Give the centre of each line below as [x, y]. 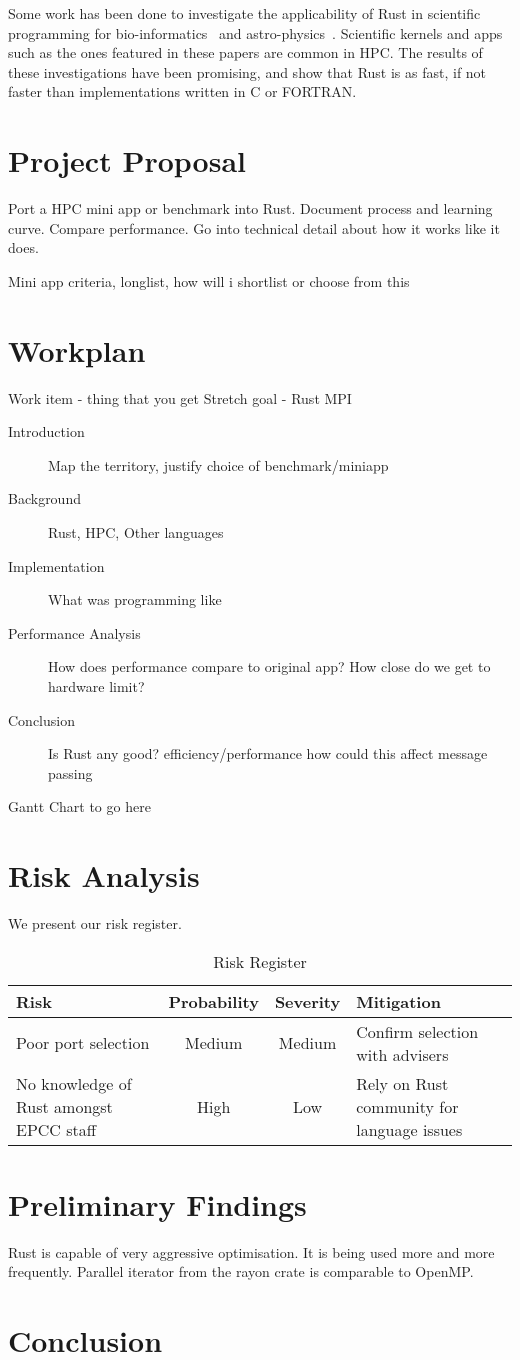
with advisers [402, 1054]
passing [70, 772]
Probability [213, 1001]
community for [407, 1106]
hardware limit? [96, 685]
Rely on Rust [402, 1083]
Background [44, 498]
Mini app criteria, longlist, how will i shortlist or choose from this [209, 280]
